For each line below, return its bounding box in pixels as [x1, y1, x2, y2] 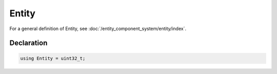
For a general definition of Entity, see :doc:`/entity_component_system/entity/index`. [9, 26, 187, 32]
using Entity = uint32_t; [20, 55, 86, 61]
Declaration [9, 39, 48, 47]
